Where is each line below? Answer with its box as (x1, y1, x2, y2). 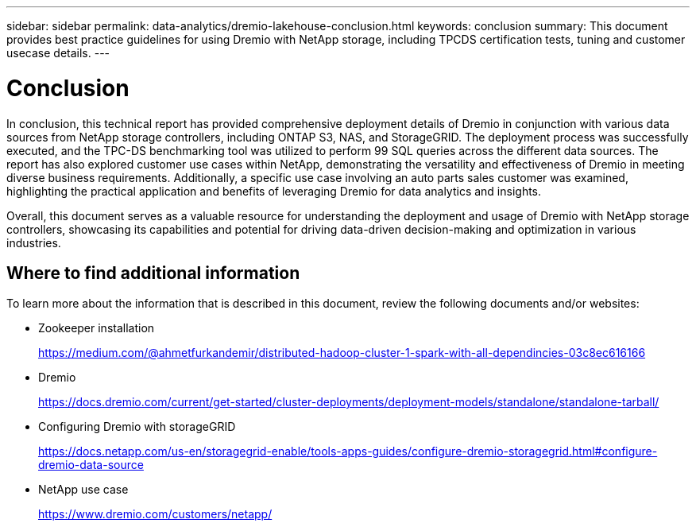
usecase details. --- (6, 46, 110, 60)
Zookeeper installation (38, 321, 155, 335)
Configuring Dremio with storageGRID (38, 420, 236, 434)
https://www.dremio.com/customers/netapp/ (38, 507, 273, 521)
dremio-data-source (38, 458, 144, 472)
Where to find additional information (6, 262, 300, 283)
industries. (6, 235, 61, 250)
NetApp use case (38, 482, 129, 497)
